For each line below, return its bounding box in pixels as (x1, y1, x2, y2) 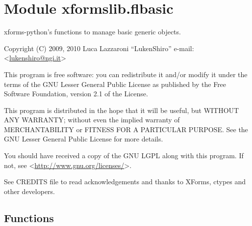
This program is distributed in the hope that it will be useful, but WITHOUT (4, 105, 239, 115)
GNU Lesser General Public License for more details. (4, 134, 163, 144)
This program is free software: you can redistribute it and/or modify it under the (4, 69, 248, 79)
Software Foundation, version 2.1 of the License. (4, 88, 148, 99)
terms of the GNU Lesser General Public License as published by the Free (4, 79, 227, 89)
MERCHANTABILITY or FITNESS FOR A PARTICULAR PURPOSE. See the (4, 124, 248, 134)
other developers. (4, 186, 55, 196)
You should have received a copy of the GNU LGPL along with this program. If (4, 150, 244, 161)
